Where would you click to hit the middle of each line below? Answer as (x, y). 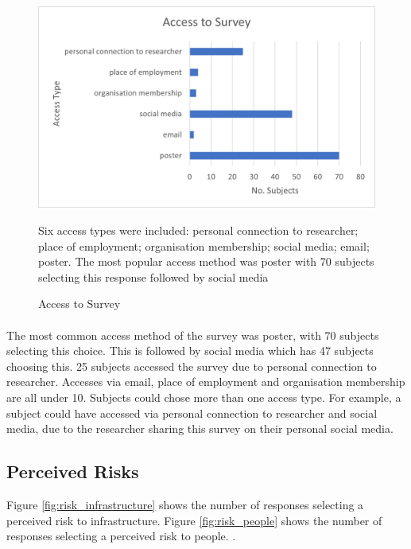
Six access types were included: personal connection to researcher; (198, 230)
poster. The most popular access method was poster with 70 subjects (206, 261)
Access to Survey (79, 304)
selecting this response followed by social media (153, 276)
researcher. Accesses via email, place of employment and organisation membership (206, 382)
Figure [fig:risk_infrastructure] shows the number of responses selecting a (185, 504)
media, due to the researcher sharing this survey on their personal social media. (200, 428)
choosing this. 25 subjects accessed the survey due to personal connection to (192, 366)
